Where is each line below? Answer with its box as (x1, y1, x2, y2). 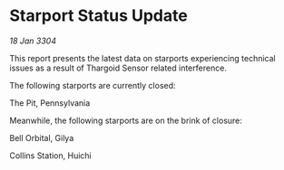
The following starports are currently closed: (9, 80, 176, 90)
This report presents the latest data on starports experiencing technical (9, 52, 276, 63)
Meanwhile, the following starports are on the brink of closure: (9, 115, 243, 126)
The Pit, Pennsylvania (9, 97, 91, 109)
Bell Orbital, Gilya (9, 132, 74, 143)
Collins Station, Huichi (9, 150, 93, 161)
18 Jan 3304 (9, 35, 57, 46)
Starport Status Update (9, 5, 188, 26)
